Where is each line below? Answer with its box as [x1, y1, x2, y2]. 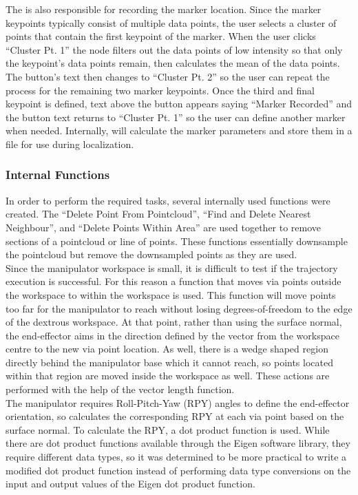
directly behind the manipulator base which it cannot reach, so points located [6, 355, 333, 369]
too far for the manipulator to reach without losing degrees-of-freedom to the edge [6, 301, 352, 315]
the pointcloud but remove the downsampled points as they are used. [6, 247, 297, 262]
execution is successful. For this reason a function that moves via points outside [6, 274, 341, 288]
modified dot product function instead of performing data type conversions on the [6, 463, 351, 477]
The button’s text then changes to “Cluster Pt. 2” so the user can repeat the [6, 69, 330, 83]
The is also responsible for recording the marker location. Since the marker [6, 2, 322, 16]
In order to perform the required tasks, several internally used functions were [6, 193, 330, 207]
